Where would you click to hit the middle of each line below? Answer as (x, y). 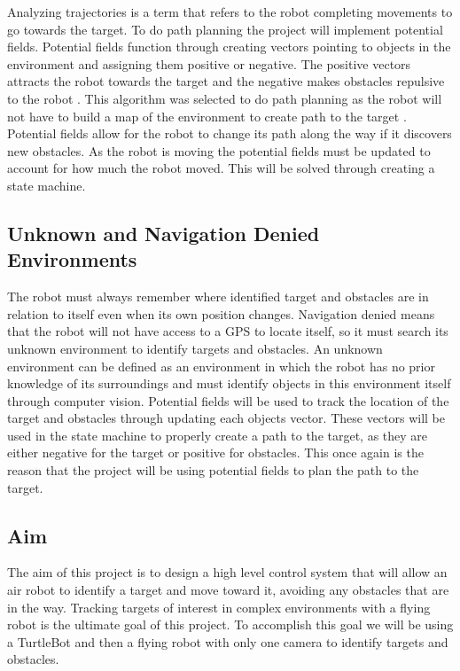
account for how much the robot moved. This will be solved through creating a (221, 168)
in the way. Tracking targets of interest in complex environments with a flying (219, 607)
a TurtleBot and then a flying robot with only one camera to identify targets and (228, 641)
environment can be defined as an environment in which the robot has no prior (221, 366)
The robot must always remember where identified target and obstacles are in (218, 296)
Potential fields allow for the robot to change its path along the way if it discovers (230, 133)
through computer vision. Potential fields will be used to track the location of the (228, 400)
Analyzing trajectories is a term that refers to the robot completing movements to (230, 12)
